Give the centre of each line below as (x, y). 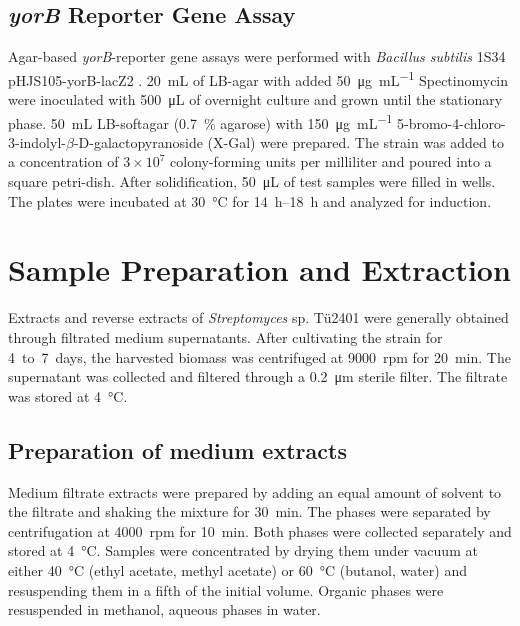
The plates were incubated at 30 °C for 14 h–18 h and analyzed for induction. (250, 200)
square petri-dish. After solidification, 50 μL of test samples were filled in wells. (252, 181)
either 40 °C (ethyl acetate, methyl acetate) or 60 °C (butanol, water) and (237, 569)
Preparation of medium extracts (177, 449)
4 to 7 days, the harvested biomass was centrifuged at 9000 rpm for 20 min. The (259, 356)
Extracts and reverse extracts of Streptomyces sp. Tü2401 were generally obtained (258, 317)
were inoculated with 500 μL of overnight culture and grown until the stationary (255, 99)
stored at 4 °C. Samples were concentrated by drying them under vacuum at (243, 550)
